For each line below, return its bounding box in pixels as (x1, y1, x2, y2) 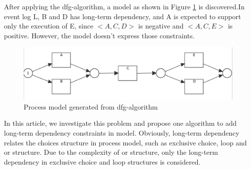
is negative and (138, 21, 184, 31)
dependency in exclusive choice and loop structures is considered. (4, 156, 201, 167)
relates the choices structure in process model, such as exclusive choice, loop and (4, 137, 247, 147)
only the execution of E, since (4, 21, 94, 31)
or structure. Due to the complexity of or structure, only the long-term (4, 147, 218, 157)
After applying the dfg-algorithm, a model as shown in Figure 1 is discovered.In (4, 1, 245, 11)
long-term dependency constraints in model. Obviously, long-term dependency (4, 127, 240, 138)
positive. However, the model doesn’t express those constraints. (4, 30, 195, 40)
